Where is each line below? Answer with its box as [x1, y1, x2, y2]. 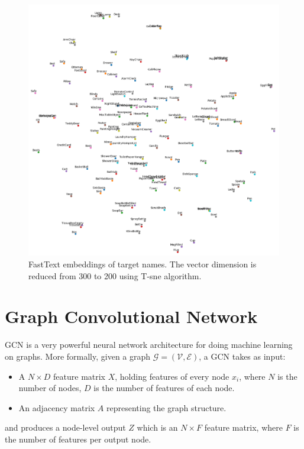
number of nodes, [18, 382, 82, 394]
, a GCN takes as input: [199, 350, 286, 362]
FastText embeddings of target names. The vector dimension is [28, 258, 257, 270]
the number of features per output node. [5, 432, 151, 445]
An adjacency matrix [18, 401, 95, 414]
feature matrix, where [204, 421, 283, 434]
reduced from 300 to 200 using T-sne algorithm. [28, 269, 202, 282]
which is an [137, 421, 178, 434]
